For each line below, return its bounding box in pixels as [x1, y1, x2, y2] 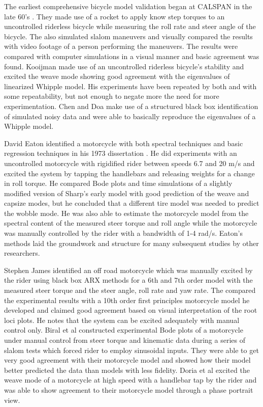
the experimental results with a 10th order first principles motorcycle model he [4, 294, 250, 305]
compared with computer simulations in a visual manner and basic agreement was [4, 50, 259, 61]
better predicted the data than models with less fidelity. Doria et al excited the [4, 364, 250, 375]
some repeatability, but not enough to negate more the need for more [4, 91, 219, 101]
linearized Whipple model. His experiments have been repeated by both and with [4, 80, 257, 91]
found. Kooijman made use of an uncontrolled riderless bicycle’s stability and [4, 61, 244, 71]
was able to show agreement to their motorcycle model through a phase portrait [4, 384, 253, 395]
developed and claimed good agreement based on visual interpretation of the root [4, 305, 257, 315]
